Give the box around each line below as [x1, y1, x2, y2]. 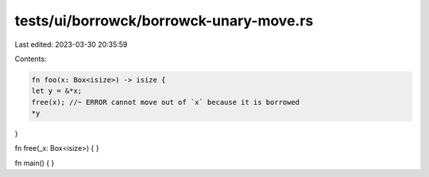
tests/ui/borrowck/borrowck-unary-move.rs [14, 12, 314, 29]
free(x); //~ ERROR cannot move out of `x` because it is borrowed [31, 98, 300, 106]
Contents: [14, 54, 47, 63]
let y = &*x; [31, 87, 83, 95]
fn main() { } [14, 158, 55, 167]
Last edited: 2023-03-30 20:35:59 [14, 40, 128, 49]
